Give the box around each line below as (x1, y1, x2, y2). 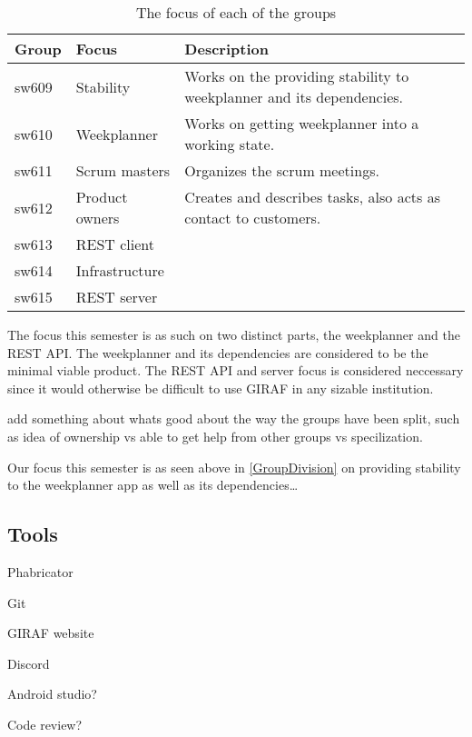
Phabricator (7, 562, 74, 581)
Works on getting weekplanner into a (184, 113, 419, 134)
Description (184, 38, 269, 59)
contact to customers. (184, 207, 321, 228)
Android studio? (7, 684, 97, 703)
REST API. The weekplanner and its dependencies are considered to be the (7, 343, 428, 362)
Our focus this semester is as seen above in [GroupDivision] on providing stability (7, 457, 461, 476)
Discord (7, 653, 50, 672)
